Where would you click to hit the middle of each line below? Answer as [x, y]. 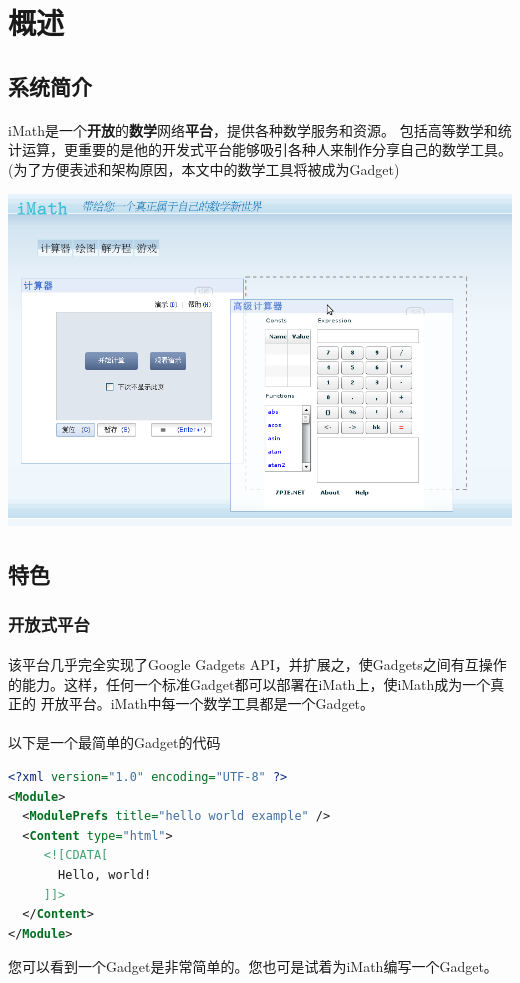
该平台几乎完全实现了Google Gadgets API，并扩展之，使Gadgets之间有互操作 [257, 664]
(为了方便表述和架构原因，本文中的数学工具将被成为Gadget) [204, 168]
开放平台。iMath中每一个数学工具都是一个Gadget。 [207, 703]
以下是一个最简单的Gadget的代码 [114, 742]
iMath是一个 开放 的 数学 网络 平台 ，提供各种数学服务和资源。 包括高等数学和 [253, 129]
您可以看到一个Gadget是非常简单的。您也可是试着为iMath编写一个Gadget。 [253, 966]
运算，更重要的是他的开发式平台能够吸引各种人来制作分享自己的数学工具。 [266, 149]
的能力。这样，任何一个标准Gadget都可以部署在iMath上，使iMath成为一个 [249, 683]
